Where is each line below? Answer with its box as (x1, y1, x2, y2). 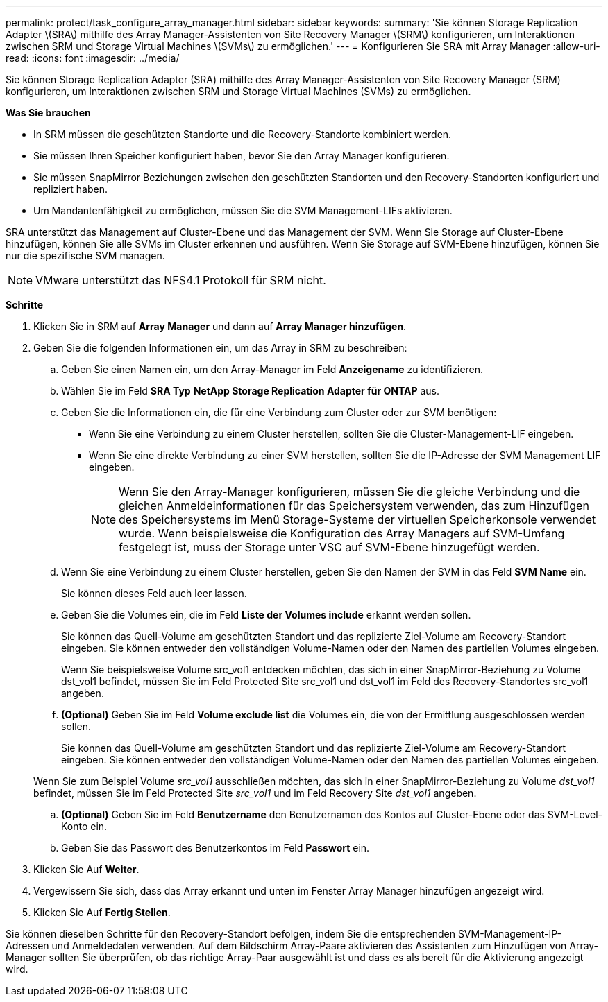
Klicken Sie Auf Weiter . (33, 863, 140, 875)
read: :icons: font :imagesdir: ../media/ (6, 52, 180, 64)
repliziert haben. (33, 183, 108, 195)
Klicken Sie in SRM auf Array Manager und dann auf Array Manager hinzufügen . (33, 320, 407, 332)
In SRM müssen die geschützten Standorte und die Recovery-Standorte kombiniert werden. (33, 128, 452, 140)
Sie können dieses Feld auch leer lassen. (61, 587, 247, 599)
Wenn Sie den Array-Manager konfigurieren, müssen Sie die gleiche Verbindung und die (119, 485, 580, 499)
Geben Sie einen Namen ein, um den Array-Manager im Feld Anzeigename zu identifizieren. (61, 363, 484, 375)
